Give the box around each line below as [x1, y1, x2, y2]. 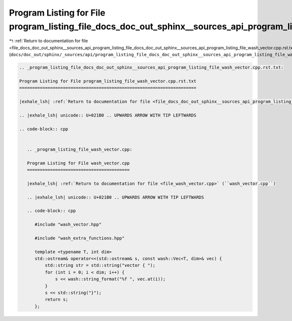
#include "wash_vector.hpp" [35, 222, 102, 227]
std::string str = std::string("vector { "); [44, 262, 156, 268]
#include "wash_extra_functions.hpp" [35, 235, 125, 241]
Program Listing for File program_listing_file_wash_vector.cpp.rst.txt [19, 78, 197, 84]
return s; [44, 297, 68, 302]
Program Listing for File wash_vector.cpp [27, 160, 130, 166]
